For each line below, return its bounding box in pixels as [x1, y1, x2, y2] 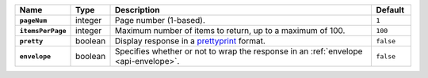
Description [114, 5, 160, 15]
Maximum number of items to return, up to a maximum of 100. [114, 25, 346, 35]
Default [376, 5, 404, 15]
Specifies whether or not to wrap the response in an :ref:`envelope [114, 46, 363, 57]
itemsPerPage [19, 26, 67, 35]
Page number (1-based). [114, 15, 206, 25]
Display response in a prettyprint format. [114, 35, 266, 46]
